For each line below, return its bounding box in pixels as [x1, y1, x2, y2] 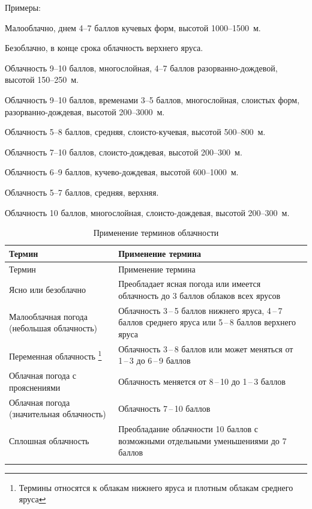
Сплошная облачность [9, 434, 89, 447]
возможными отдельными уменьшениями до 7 [118, 434, 287, 447]
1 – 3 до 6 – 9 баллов [118, 354, 191, 367]
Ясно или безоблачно [9, 283, 86, 296]
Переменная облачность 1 [9, 348, 102, 362]
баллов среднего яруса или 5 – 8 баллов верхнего [118, 316, 296, 328]
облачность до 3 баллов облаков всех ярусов [118, 289, 281, 301]
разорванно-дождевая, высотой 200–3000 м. [5, 105, 165, 118]
